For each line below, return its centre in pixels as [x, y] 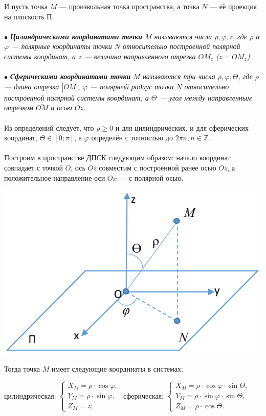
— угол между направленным [206, 97]
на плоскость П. [29, 16]
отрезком [19, 107]
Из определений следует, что [49, 127]
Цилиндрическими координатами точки [76, 36]
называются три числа [179, 76]
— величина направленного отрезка [140, 56]
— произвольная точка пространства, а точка [129, 6]
